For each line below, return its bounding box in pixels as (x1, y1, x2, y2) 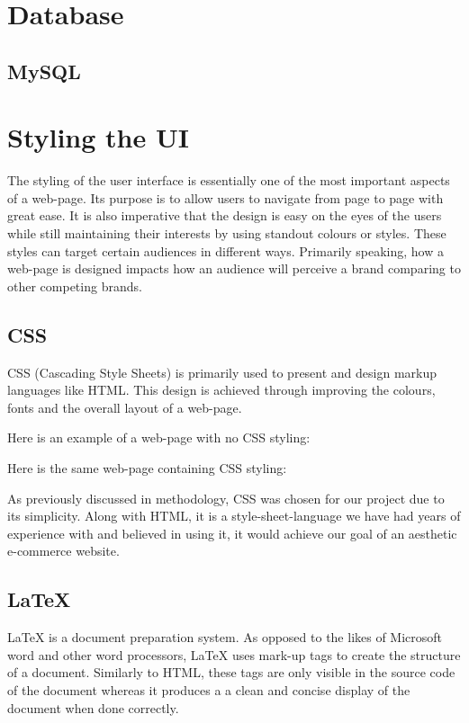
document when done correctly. (7, 698, 179, 717)
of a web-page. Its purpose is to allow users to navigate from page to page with (7, 188, 444, 207)
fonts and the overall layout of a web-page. (7, 397, 242, 416)
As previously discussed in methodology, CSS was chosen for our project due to (7, 488, 445, 507)
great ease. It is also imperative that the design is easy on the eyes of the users (7, 206, 442, 225)
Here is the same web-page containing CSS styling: (7, 459, 287, 478)
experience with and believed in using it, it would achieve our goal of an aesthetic (7, 523, 457, 542)
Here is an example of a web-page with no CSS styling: (7, 428, 311, 447)
